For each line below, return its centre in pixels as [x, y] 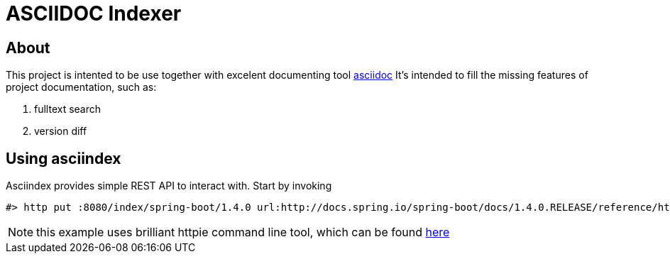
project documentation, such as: [81, 87]
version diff [61, 131]
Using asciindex [64, 158]
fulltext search [68, 109]
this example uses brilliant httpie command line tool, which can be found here [243, 232]
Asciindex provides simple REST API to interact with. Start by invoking [169, 186]
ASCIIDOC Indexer [94, 13]
